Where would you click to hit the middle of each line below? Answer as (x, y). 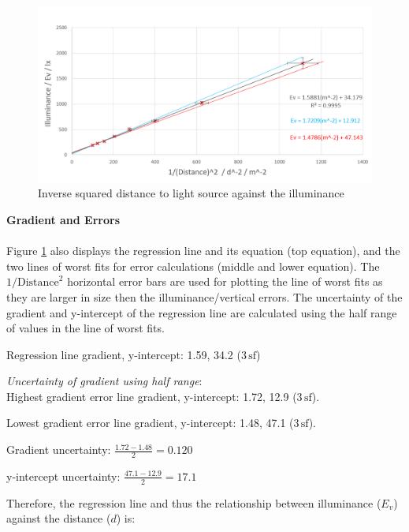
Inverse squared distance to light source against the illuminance (191, 193)
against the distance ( (59, 518)
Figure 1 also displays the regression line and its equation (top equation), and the (203, 251)
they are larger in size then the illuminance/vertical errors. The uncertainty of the (204, 296)
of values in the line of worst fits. (86, 328)
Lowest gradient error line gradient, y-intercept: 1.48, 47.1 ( (150, 423)
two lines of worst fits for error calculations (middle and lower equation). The (193, 266)
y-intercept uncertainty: (63, 476)
